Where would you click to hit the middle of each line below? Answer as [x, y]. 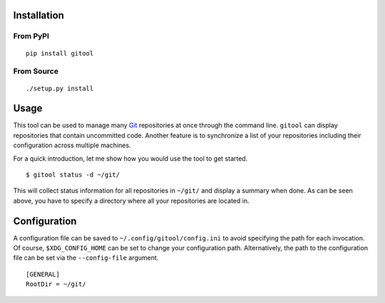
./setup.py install [60, 88]
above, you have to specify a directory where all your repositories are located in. [131, 201]
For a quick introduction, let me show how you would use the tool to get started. [130, 158]
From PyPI [31, 36]
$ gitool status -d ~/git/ [73, 175]
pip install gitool [60, 53]
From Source [36, 71]
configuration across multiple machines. [72, 145]
